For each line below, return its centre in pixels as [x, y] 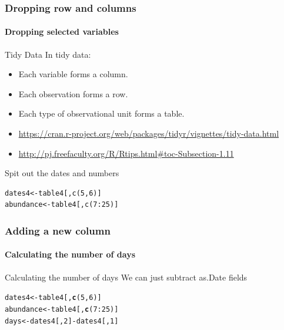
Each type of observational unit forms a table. [101, 113]
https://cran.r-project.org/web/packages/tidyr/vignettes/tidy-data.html [149, 133]
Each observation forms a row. [73, 93]
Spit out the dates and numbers [62, 173]
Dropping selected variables [62, 32]
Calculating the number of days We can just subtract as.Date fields [126, 277]
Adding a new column [58, 230]
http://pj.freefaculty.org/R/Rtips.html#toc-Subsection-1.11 [126, 153]
